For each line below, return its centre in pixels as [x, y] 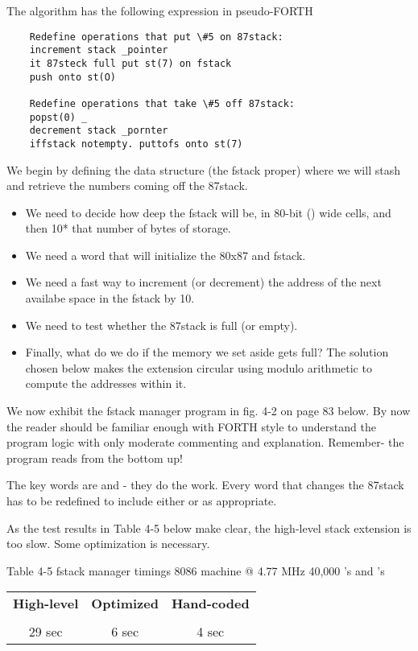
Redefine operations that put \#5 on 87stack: [156, 37]
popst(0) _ [58, 117]
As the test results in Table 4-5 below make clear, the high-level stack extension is [209, 527]
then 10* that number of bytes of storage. [128, 228]
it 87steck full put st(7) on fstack [130, 63]
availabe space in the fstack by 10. [110, 298]
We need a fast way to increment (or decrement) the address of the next [203, 282]
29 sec [46, 632]
